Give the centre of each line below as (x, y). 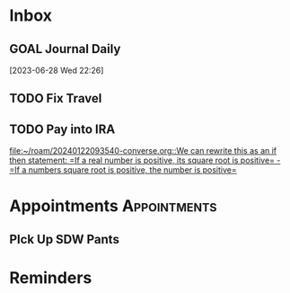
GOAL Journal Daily (65, 49)
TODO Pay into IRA (62, 129)
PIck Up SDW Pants (64, 239)
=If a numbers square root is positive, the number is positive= (123, 170)
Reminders (51, 277)
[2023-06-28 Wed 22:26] (57, 70)
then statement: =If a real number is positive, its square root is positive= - (145, 160)
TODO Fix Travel (56, 98)
